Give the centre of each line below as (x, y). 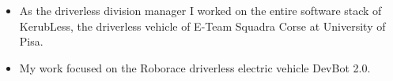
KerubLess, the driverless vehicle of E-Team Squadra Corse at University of (202, 26)
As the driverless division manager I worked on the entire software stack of (200, 10)
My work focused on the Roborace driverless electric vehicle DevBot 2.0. (195, 67)
